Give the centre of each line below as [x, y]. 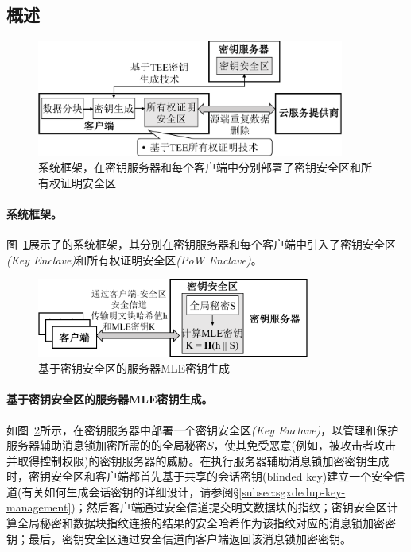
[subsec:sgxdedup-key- [292, 491]
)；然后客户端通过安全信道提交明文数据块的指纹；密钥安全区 [229, 507]
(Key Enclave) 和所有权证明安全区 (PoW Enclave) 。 [134, 259]
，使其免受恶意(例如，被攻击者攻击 [305, 445]
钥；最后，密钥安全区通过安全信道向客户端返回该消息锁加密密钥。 [179, 538]
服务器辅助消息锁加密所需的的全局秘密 [107, 445]
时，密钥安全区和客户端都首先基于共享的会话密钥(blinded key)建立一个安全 [200, 476]
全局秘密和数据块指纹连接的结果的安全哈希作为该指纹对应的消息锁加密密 [206, 523]
